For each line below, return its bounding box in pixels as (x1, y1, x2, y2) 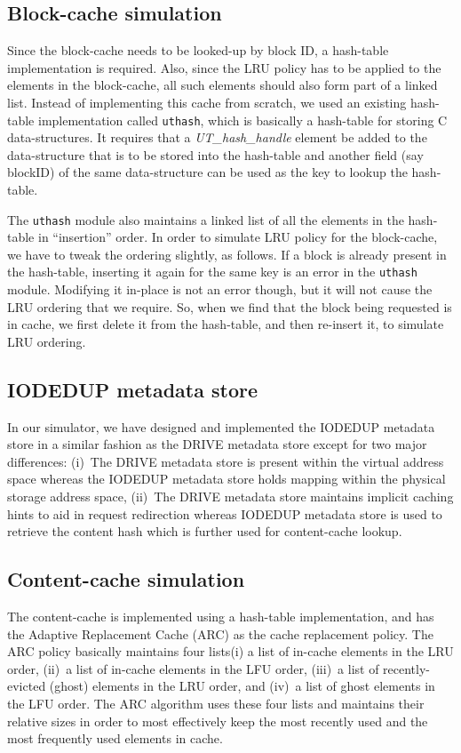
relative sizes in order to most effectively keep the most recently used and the (7, 711, 428, 730)
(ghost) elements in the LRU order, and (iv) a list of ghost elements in (49, 677, 435, 695)
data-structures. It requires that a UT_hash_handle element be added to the (7, 128, 427, 147)
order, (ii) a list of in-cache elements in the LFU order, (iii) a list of (7, 659, 379, 677)
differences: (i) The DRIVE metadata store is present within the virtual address (7, 452, 444, 470)
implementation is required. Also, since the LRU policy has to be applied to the (7, 58, 441, 76)
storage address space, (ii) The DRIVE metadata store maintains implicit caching (7, 487, 454, 506)
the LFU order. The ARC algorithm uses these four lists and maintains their (7, 694, 425, 713)
